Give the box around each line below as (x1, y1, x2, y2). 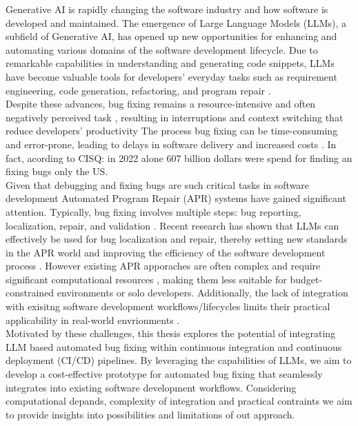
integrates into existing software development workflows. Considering (6, 380, 297, 394)
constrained (6, 285, 54, 300)
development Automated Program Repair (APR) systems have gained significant (6, 191, 346, 205)
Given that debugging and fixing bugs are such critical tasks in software (6, 177, 310, 192)
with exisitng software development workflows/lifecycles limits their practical (6, 299, 330, 314)
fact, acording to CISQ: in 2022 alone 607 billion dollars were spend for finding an (6, 150, 352, 165)
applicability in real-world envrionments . (6, 312, 180, 327)
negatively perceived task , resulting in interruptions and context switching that (6, 110, 344, 124)
